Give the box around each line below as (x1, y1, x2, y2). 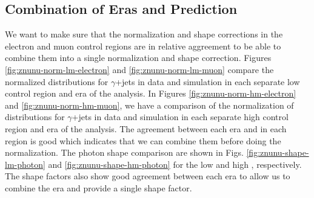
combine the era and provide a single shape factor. (5, 181, 192, 194)
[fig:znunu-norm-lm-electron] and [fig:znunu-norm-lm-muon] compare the (5, 63, 274, 75)
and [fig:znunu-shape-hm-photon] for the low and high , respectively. (48, 158, 302, 170)
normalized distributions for (5, 75, 109, 88)
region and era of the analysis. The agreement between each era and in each (5, 122, 287, 135)
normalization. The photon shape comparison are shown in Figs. (5, 146, 244, 159)
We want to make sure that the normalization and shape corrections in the (5, 28, 283, 40)
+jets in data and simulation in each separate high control (72, 110, 289, 123)
